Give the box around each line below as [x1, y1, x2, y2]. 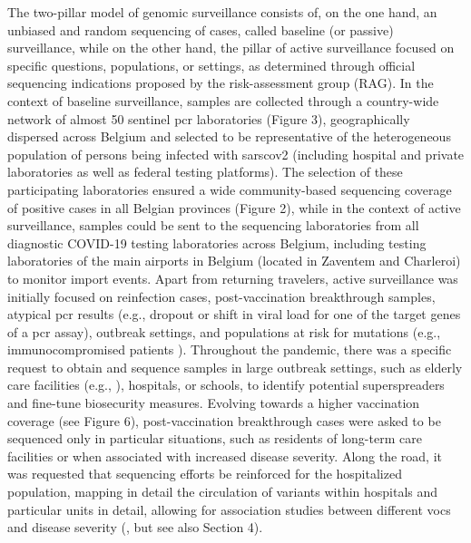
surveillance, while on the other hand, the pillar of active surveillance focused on [7, 38, 455, 57]
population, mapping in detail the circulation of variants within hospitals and [7, 482, 438, 501]
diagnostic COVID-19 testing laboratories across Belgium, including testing [7, 233, 427, 252]
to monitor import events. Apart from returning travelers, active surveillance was [7, 268, 458, 287]
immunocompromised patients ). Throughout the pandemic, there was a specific [7, 340, 452, 359]
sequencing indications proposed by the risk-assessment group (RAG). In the [7, 73, 434, 92]
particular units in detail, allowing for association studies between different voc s [7, 499, 451, 519]
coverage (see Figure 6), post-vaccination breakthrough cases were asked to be [7, 411, 441, 430]
